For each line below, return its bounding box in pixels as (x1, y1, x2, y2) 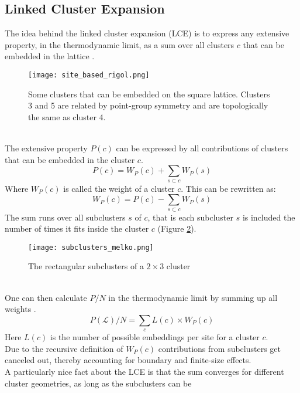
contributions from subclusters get (158, 342, 281, 354)
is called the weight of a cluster (63, 182, 175, 194)
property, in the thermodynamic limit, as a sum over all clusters (5, 38, 235, 50)
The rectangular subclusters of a (28, 260, 144, 272)
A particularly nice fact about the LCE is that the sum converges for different (5, 365, 284, 377)
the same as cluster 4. (28, 110, 106, 123)
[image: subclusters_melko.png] (28, 243, 154, 252)
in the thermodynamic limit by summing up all (108, 291, 278, 303)
